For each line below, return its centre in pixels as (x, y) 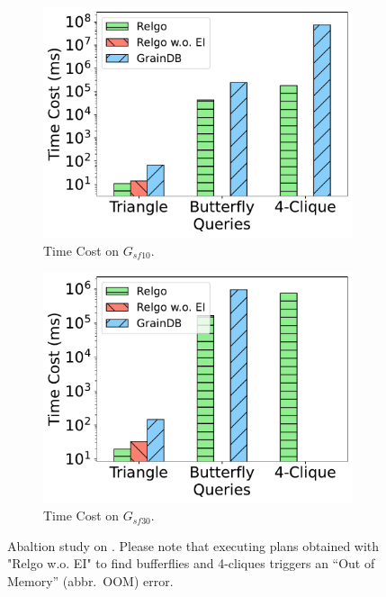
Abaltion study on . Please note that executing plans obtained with (193, 545)
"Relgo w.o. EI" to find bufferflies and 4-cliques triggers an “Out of (191, 563)
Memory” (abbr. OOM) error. (90, 580)
